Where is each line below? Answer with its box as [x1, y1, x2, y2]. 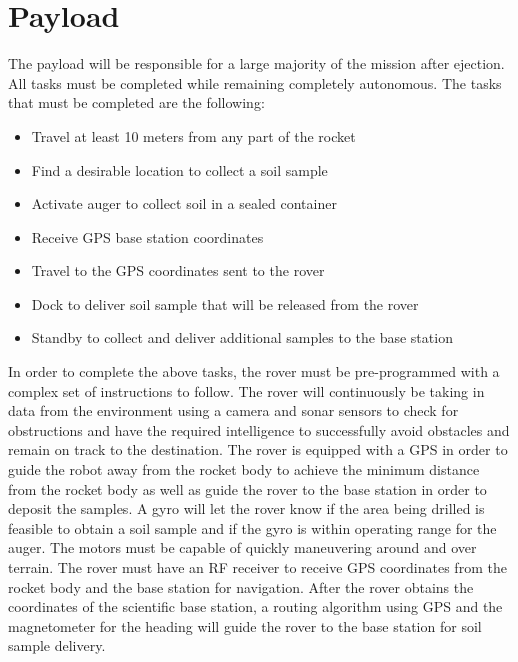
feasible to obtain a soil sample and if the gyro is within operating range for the [8, 517, 497, 538]
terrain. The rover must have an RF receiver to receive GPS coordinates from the [8, 557, 507, 577]
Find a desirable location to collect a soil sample [31, 159, 328, 180]
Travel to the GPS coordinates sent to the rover [31, 260, 325, 281]
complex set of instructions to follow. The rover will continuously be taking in [8, 380, 485, 401]
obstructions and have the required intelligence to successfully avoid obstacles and [8, 419, 510, 440]
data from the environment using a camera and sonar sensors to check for [8, 400, 459, 421]
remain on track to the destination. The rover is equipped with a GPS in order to [8, 439, 508, 460]
